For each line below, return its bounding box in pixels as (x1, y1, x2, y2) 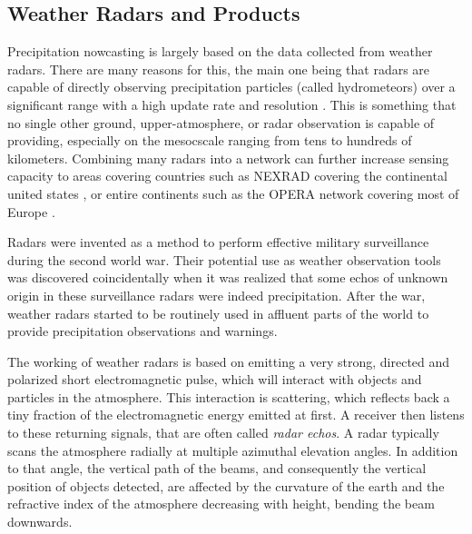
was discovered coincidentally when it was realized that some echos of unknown (7, 268, 448, 287)
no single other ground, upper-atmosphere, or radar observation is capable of (7, 113, 435, 132)
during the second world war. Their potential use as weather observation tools (7, 250, 441, 269)
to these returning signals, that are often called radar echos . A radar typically (7, 423, 439, 442)
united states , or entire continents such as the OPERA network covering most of (7, 183, 459, 203)
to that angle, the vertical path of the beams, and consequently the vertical (7, 459, 427, 478)
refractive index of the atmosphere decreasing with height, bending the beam (7, 494, 435, 513)
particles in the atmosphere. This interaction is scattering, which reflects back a (7, 387, 450, 406)
